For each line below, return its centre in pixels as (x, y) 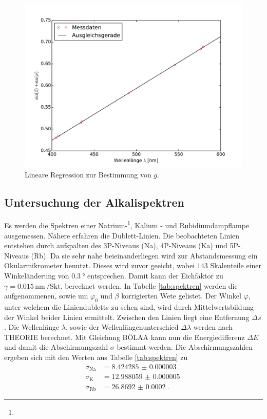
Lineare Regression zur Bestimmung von (88, 174)
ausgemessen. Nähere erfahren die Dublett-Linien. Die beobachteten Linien (122, 235)
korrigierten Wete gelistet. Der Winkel (181, 296)
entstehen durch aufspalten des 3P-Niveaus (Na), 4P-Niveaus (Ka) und (116, 245)
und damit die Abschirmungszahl (56, 347)
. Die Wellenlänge (32, 327)
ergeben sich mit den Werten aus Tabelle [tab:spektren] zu (96, 357)
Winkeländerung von (37, 276)
